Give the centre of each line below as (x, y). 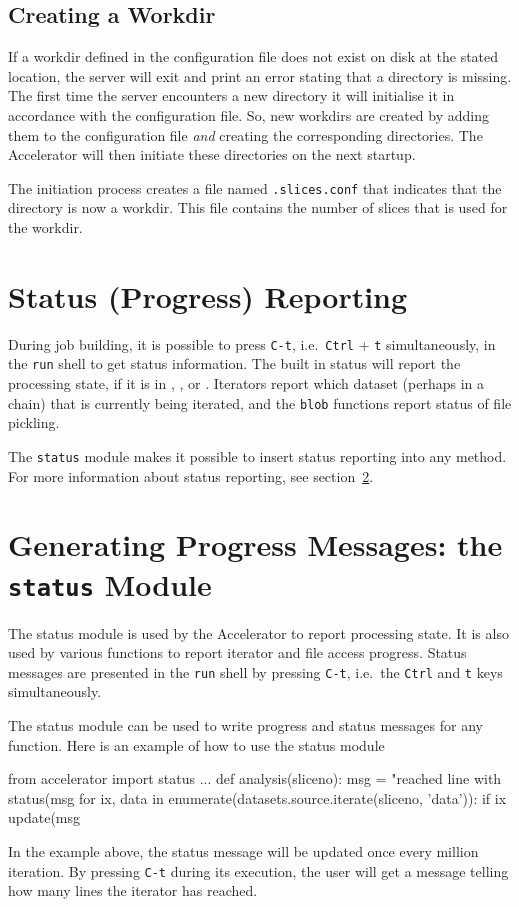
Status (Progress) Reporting (208, 295)
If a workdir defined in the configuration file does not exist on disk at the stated (253, 56)
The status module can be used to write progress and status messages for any (245, 725)
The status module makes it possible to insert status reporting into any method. (257, 455)
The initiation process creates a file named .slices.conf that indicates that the (255, 187)
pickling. (34, 422)
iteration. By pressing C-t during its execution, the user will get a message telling (258, 870)
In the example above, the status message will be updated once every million (243, 850)
